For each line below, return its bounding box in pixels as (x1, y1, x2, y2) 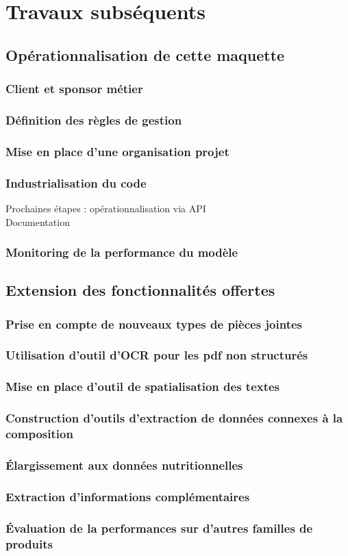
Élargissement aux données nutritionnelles (5, 456, 243, 473)
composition (5, 425, 73, 442)
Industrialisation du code (5, 174, 147, 191)
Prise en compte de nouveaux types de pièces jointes (5, 315, 303, 332)
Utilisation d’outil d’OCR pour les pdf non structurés (5, 346, 308, 364)
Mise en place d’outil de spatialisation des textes (5, 378, 280, 395)
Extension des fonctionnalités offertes (5, 279, 275, 301)
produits (5, 535, 53, 552)
